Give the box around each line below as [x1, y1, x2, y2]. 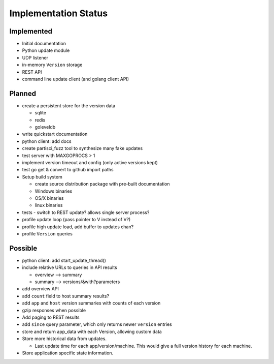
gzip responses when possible [22, 307, 86, 313]
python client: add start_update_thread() [22, 257, 107, 263]
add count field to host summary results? [22, 293, 109, 299]
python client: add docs [22, 138, 72, 144]
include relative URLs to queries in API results [22, 264, 118, 270]
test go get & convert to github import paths [22, 167, 114, 173]
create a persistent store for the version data [22, 102, 116, 109]
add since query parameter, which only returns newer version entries [22, 321, 172, 327]
